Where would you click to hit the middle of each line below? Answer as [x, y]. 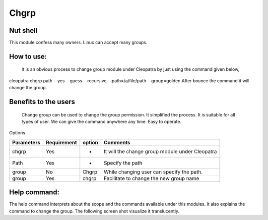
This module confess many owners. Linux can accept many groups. [78, 43]
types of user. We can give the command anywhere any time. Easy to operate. [101, 122]
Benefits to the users [42, 102]
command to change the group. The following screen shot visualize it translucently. [94, 211]
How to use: [28, 56]
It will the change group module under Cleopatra [160, 151]
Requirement [61, 142]
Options [17, 133]
